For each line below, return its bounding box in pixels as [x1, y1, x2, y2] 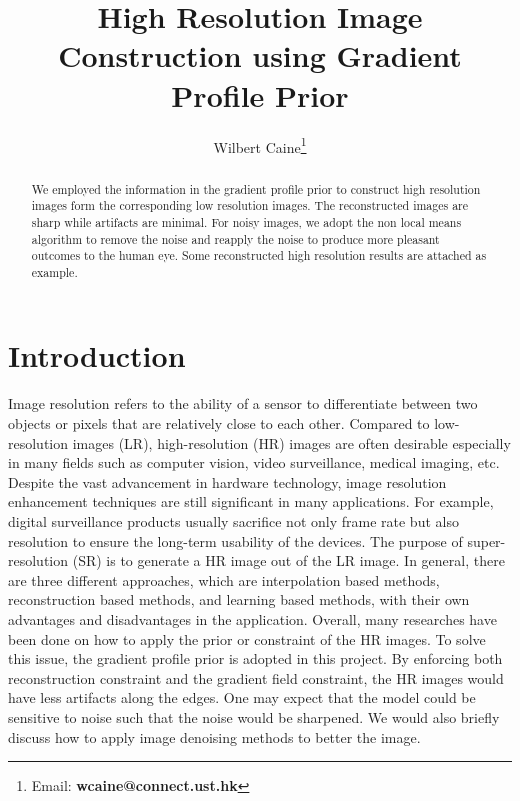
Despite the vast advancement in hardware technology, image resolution [8, 471, 447, 492]
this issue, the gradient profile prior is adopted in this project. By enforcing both [8, 648, 503, 669]
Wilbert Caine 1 [213, 133, 307, 157]
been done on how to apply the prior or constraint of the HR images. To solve [8, 628, 486, 649]
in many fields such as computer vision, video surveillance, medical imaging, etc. [8, 452, 500, 473]
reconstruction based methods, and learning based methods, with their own [8, 589, 470, 610]
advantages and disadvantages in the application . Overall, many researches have [8, 608, 497, 629]
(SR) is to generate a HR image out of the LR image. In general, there [72, 550, 505, 571]
